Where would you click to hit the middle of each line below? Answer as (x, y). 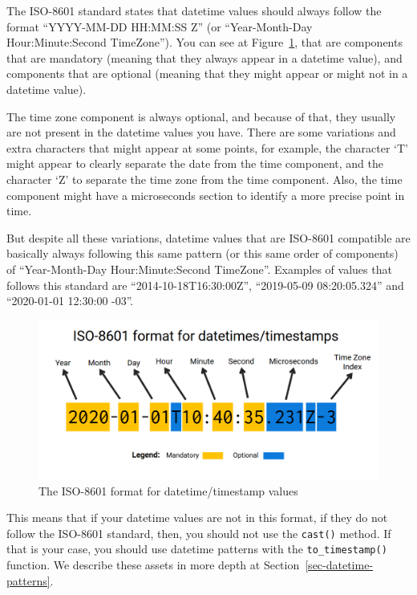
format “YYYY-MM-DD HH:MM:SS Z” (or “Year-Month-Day (160, 26)
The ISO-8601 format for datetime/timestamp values (168, 490)
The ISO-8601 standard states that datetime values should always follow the (194, 10)
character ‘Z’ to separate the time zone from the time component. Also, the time (204, 179)
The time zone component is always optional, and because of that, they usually (201, 116)
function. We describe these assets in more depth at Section (153, 565)
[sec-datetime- (339, 565)
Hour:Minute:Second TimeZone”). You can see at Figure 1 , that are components (204, 42)
